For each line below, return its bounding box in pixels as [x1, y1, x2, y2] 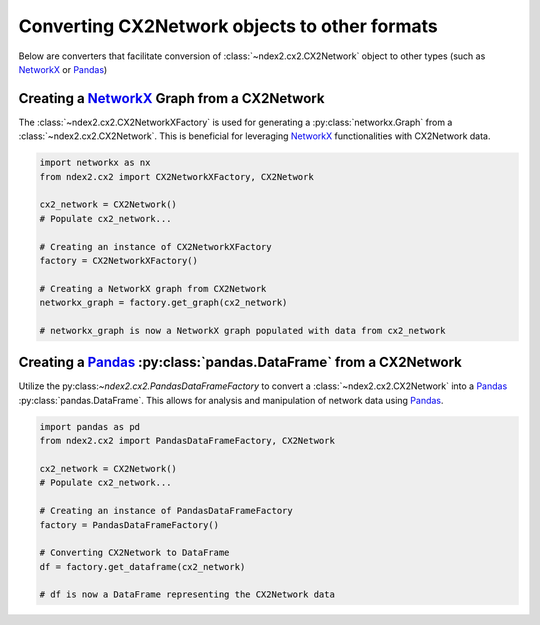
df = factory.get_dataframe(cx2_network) [39, 561, 246, 572]
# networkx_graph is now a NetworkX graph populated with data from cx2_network [39, 325, 446, 336]
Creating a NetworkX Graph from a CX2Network [18, 90, 325, 107]
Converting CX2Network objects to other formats [18, 15, 439, 37]
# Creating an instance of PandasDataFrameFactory [39, 505, 294, 517]
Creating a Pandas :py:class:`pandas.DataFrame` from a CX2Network [18, 354, 462, 371]
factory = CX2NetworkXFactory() [39, 255, 199, 266]
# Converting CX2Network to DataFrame [39, 547, 230, 559]
